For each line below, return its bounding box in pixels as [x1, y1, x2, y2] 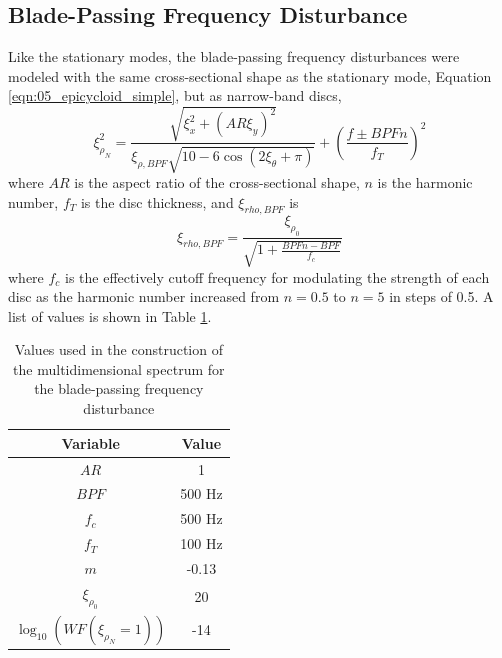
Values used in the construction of [14, 339, 223, 360]
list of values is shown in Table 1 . [8, 305, 212, 326]
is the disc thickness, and [80, 191, 234, 212]
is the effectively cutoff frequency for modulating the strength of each [65, 266, 490, 287]
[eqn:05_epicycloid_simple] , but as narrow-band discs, [8, 85, 342, 106]
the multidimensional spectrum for [13, 358, 225, 379]
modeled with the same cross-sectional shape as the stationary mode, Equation [8, 65, 492, 86]
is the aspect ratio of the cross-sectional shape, [74, 171, 360, 192]
